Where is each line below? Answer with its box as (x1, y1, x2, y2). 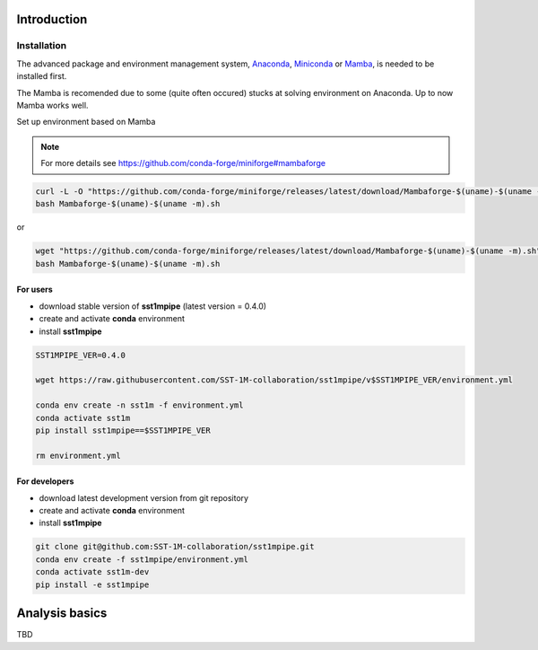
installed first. (16, 71, 67, 82)
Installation (16, 40, 67, 52)
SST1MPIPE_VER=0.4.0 (35, 350, 126, 360)
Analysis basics (16, 606, 108, 621)
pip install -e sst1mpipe (35, 579, 150, 590)
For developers (16, 476, 74, 487)
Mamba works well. (16, 100, 89, 110)
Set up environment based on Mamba (16, 117, 156, 127)
